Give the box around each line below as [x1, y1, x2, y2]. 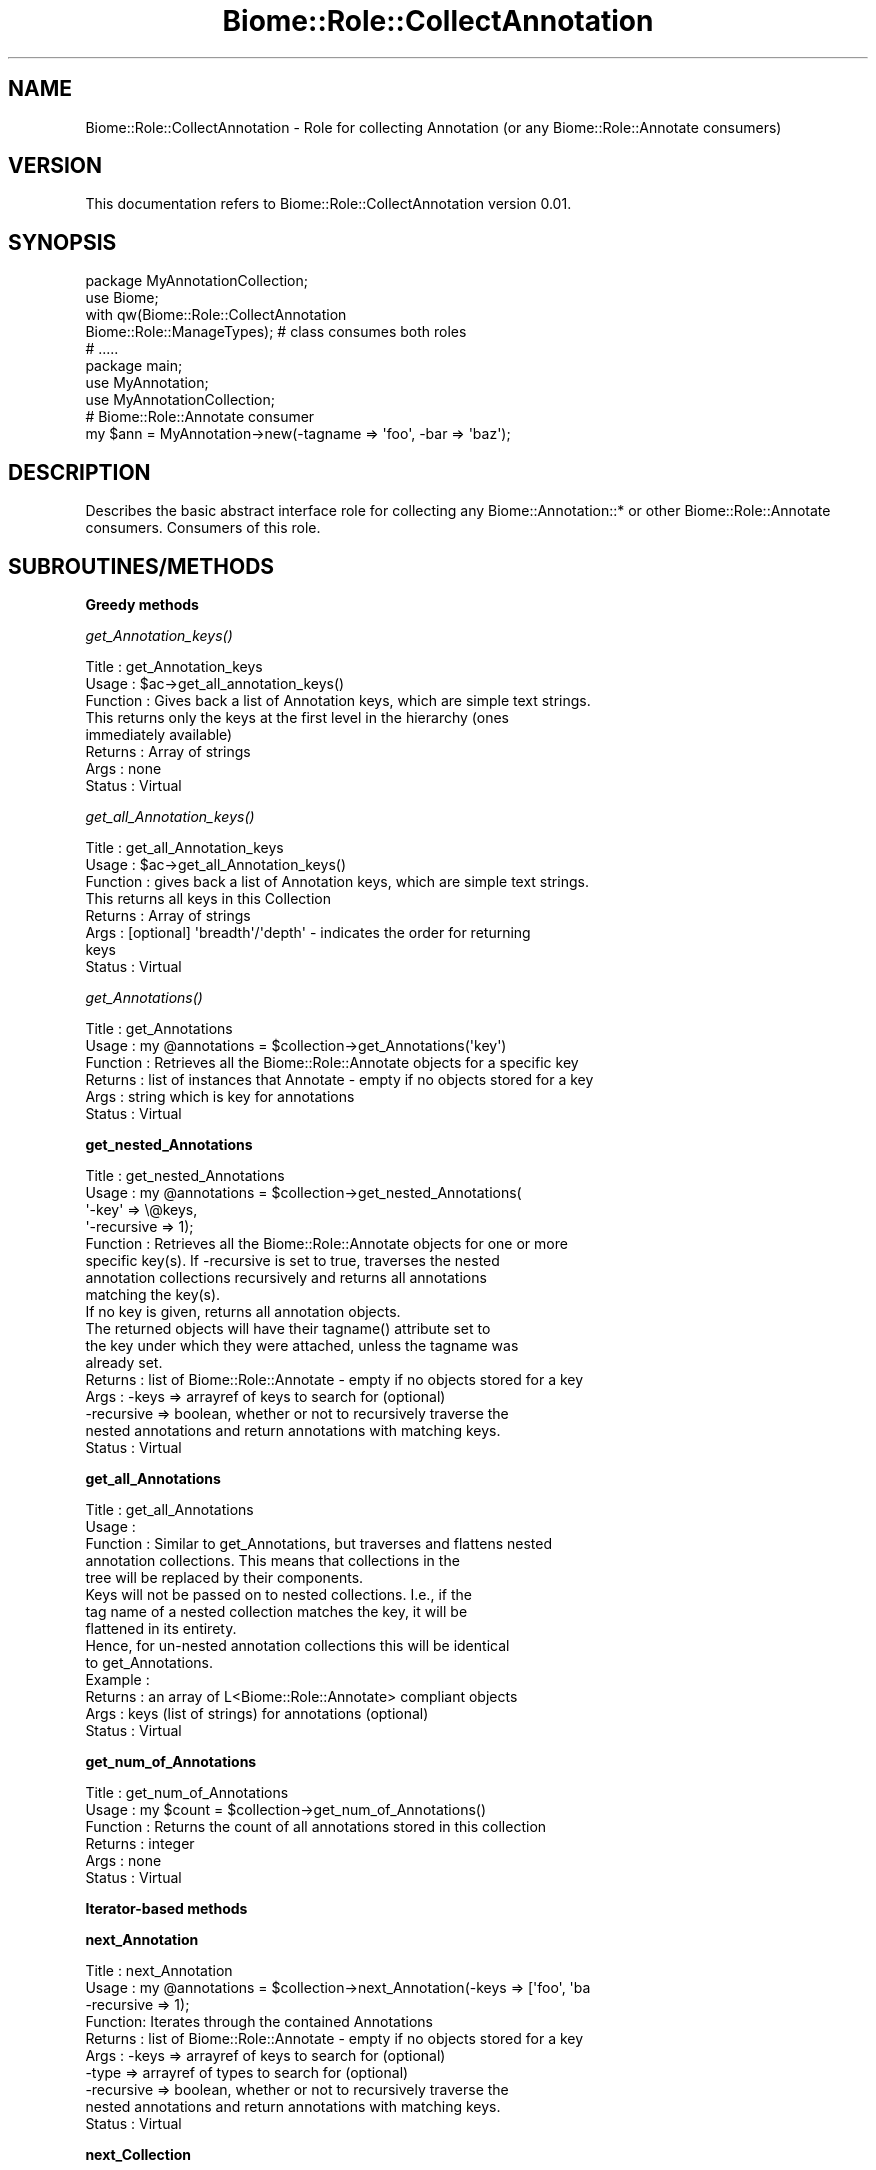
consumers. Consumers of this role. [85, 519, 321, 537]
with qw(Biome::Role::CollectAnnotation [85, 306, 347, 324]
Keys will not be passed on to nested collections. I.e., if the [85, 1585, 472, 1603]
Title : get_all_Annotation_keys [85, 838, 284, 856]
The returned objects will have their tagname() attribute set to [85, 1319, 491, 1337]
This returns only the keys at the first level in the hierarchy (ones [85, 708, 509, 726]
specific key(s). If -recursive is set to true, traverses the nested [85, 1251, 500, 1269]
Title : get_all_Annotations [85, 1500, 254, 1518]
